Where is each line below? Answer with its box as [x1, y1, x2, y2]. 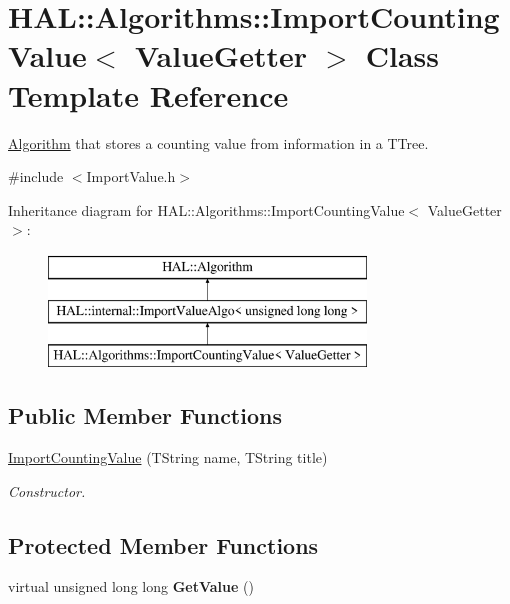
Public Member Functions [8, 400, 282, 431]
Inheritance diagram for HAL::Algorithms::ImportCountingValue [8, 199, 405, 220]
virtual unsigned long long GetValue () [8, 576, 254, 597]
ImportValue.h [86, 166, 176, 187]
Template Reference [8, 74, 289, 115]
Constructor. [8, 480, 86, 501]
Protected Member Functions [8, 529, 319, 560]
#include [8, 166, 64, 187]
